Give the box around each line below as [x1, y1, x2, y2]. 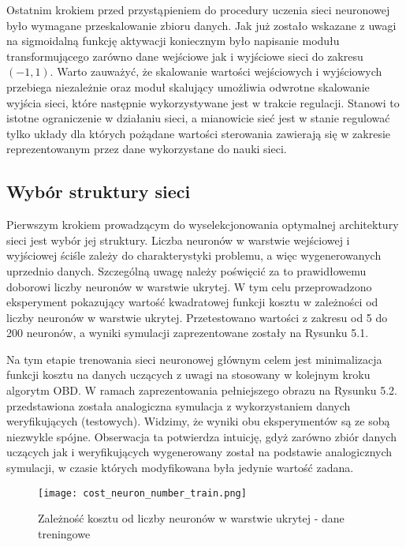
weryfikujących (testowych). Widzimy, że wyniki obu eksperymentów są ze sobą [6, 413, 390, 429]
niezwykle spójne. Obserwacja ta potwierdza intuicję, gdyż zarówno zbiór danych [6, 428, 397, 444]
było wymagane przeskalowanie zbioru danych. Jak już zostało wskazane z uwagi [6, 17, 397, 33]
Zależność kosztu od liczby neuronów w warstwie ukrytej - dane [38, 510, 345, 526]
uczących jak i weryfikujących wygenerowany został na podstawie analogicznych [6, 444, 393, 460]
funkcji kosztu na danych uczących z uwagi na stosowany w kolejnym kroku [6, 366, 371, 383]
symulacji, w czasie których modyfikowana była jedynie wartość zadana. [6, 459, 354, 476]
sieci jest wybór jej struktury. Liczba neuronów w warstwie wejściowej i [6, 231, 350, 248]
